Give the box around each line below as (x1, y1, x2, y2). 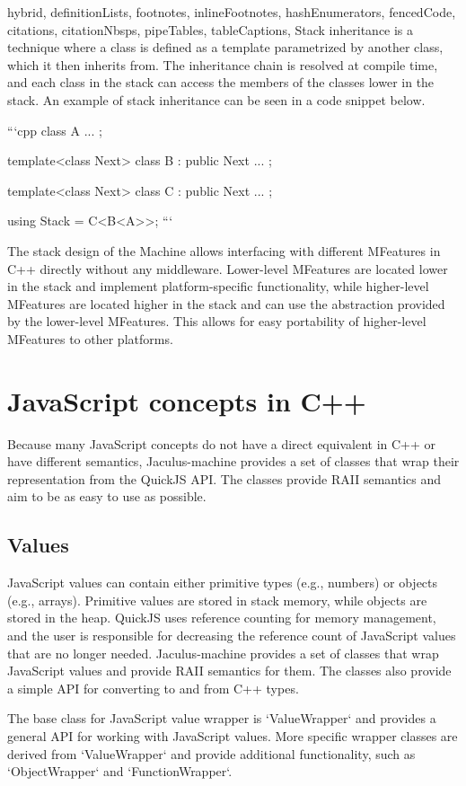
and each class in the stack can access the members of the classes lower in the (7, 73, 435, 92)
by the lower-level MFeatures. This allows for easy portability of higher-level (7, 312, 426, 331)
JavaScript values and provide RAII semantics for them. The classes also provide (7, 661, 452, 680)
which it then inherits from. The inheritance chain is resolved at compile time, (7, 55, 438, 74)
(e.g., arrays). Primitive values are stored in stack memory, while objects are (7, 590, 427, 609)
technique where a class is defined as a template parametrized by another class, (7, 38, 444, 57)
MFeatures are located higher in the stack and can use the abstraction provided (7, 294, 445, 313)
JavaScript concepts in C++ (7, 382, 366, 419)
